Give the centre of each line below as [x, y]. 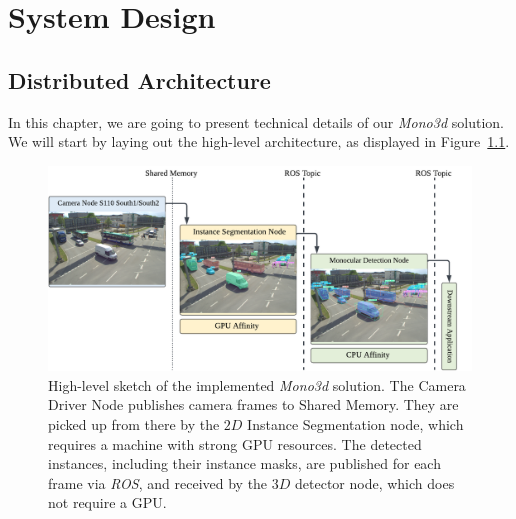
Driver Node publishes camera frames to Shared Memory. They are [253, 404]
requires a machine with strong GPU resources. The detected [235, 443]
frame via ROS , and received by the [158, 482]
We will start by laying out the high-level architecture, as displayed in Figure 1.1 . [259, 141]
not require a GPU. [107, 502]
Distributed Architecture [139, 79]
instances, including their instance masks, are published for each [244, 463]
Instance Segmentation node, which [355, 423]
